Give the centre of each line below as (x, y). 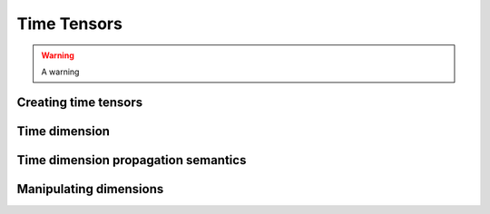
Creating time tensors (80, 102)
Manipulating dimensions (90, 189)
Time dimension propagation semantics (132, 160)
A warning (60, 72)
